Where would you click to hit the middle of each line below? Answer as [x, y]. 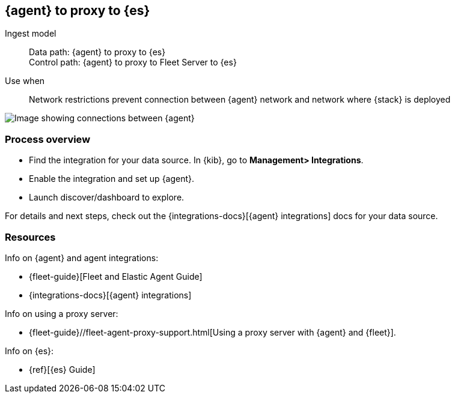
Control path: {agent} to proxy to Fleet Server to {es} [133, 62]
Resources [30, 237]
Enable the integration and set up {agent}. [112, 179]
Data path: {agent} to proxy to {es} [97, 52]
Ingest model [31, 34]
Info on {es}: [29, 351]
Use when [25, 81]
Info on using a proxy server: [62, 313]
